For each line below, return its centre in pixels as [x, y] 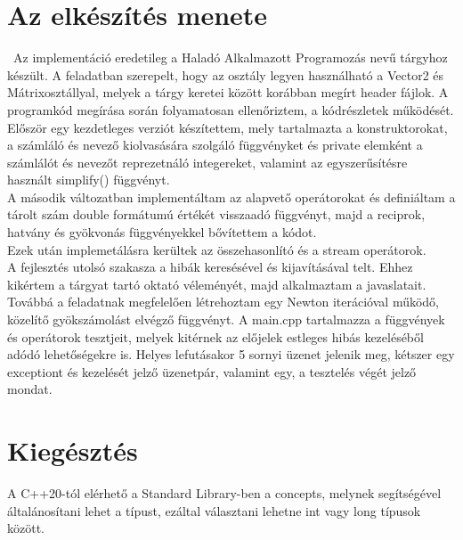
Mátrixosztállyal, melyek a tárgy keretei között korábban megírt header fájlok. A [228, 92]
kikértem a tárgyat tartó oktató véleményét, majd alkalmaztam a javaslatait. [217, 284]
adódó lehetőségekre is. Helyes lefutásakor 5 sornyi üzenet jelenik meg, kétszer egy [231, 354]
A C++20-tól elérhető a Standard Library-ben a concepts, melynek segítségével [224, 493]
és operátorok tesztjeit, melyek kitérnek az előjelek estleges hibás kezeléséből [215, 336]
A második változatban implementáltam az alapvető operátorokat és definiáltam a [231, 196]
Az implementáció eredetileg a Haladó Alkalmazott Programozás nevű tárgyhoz [230, 57]
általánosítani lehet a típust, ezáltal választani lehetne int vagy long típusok [214, 510]
